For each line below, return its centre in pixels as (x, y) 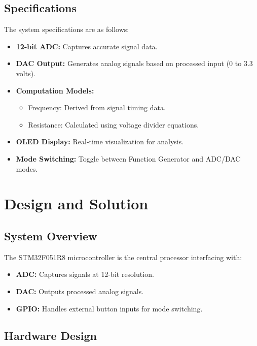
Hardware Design (50, 336)
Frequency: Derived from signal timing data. (97, 107)
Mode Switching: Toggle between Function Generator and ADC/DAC (128, 158)
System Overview (51, 235)
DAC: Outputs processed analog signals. (80, 291)
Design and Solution (76, 203)
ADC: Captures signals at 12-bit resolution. (85, 274)
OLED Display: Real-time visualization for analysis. (100, 141)
